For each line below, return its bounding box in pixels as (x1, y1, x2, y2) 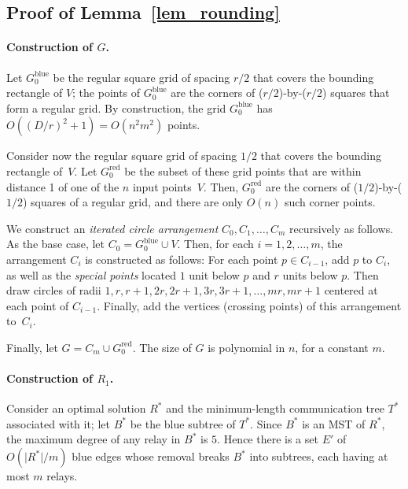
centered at (324, 282, 378, 298)
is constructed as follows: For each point (85, 250, 278, 267)
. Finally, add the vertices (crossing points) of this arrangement (97, 297, 402, 313)
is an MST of (302, 415, 366, 432)
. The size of (132, 339, 192, 355)
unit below (189, 266, 240, 283)
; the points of (72, 84, 141, 101)
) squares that (322, 84, 390, 101)
